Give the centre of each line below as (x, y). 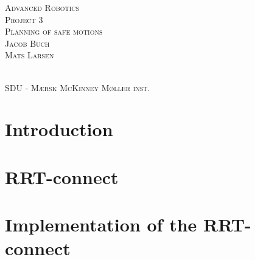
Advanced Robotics (42, 7)
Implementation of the (101, 224)
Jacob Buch (27, 43)
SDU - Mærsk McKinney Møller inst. (78, 87)
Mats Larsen (30, 55)
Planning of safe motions (54, 31)
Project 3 (24, 19)
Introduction (59, 129)
